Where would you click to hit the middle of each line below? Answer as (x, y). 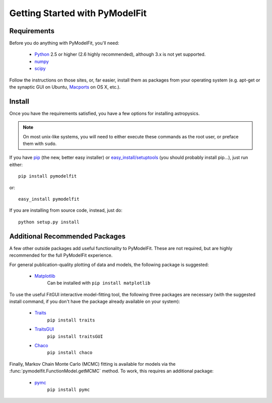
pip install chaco (70, 353)
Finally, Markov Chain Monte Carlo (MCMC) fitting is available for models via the (92, 364)
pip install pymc (69, 389)
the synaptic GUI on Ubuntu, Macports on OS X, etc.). (65, 87)
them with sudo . (40, 144)
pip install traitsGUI (75, 336)
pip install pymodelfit (48, 176)
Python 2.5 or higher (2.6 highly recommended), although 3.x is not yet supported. (120, 54)
